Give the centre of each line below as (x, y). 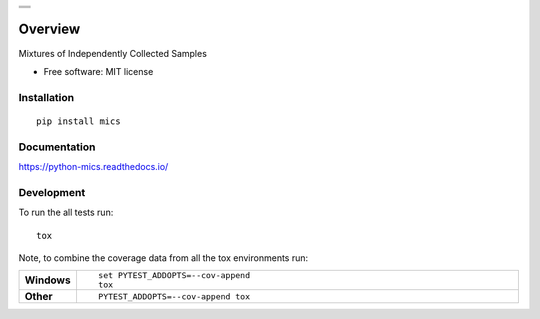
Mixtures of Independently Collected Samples (112, 53)
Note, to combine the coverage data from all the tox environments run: (163, 257)
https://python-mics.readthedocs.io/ (93, 166)
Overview (49, 29)
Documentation (57, 147)
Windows (47, 280)
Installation (46, 97)
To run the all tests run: (66, 212)
